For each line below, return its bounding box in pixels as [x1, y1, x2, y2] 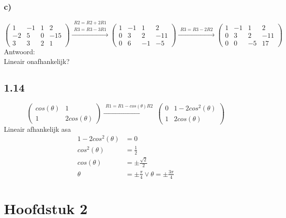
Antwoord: [4, 47, 35, 57]
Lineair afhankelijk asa [4, 124, 71, 134]
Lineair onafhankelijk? [4, 56, 70, 66]
